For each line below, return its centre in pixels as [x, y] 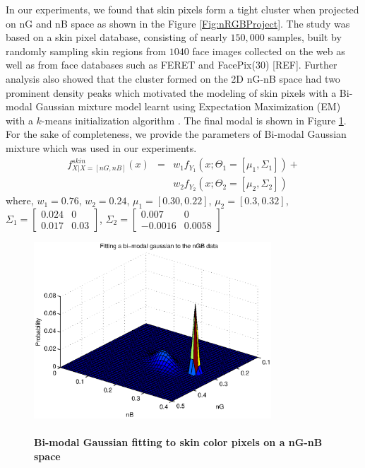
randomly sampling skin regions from [86, 51]
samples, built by [305, 37]
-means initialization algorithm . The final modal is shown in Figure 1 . [194, 120]
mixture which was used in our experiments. [101, 147]
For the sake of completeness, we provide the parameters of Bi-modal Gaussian [176, 134]
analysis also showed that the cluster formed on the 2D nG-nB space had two [173, 78]
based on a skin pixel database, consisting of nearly [116, 37]
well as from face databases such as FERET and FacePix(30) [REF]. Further [172, 65]
